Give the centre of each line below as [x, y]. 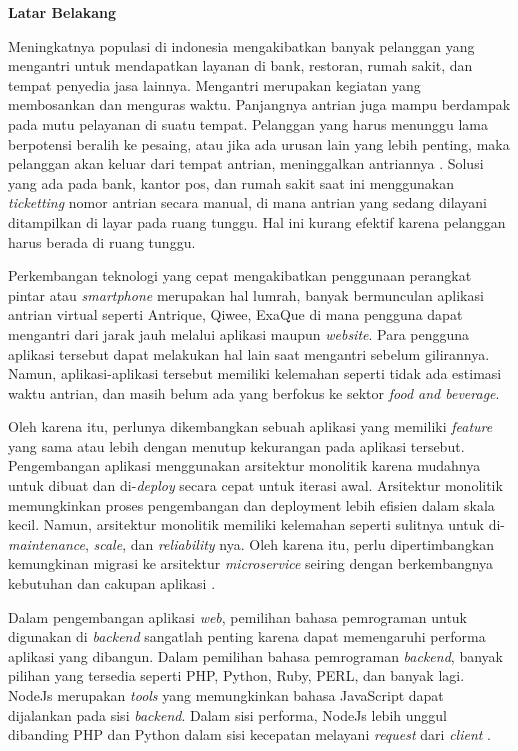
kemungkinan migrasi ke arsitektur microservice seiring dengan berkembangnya [251, 563]
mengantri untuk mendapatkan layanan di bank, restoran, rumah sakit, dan [240, 65]
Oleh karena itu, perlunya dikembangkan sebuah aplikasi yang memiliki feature [250, 426]
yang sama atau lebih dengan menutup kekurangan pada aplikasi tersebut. [236, 445]
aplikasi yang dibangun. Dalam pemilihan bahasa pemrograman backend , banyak [255, 655]
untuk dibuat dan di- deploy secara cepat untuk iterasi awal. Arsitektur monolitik [255, 485]
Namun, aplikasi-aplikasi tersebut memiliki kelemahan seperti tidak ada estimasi [255, 373]
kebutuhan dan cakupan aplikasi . [112, 583]
